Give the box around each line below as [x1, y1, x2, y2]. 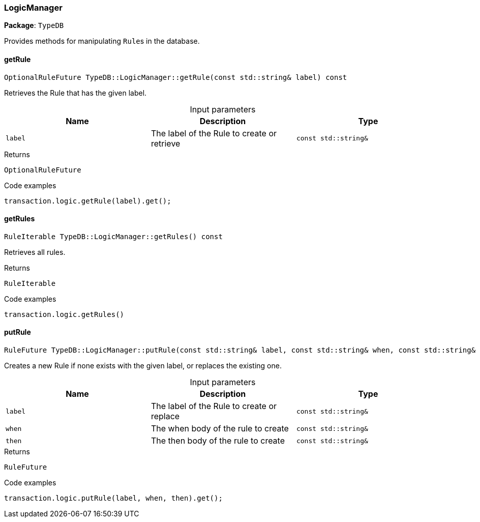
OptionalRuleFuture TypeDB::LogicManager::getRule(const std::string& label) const [4, 73, 347, 81]
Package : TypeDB [4, 21, 64, 30]
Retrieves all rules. [4, 247, 66, 256]
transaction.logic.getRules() [4, 310, 125, 318]
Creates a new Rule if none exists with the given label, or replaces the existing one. [4, 361, 282, 370]
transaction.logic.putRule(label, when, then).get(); [4, 494, 223, 503]
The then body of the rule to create [151, 436, 285, 446]
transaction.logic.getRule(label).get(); [4, 196, 171, 205]
